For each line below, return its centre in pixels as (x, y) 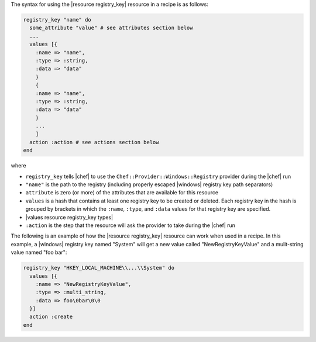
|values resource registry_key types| (69, 217)
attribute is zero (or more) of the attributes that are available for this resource (122, 193)
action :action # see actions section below (94, 142)
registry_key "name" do (57, 20)
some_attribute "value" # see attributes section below (111, 28)
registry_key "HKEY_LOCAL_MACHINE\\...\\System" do (99, 268)
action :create (51, 317)
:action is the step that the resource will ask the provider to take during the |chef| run (130, 225)
